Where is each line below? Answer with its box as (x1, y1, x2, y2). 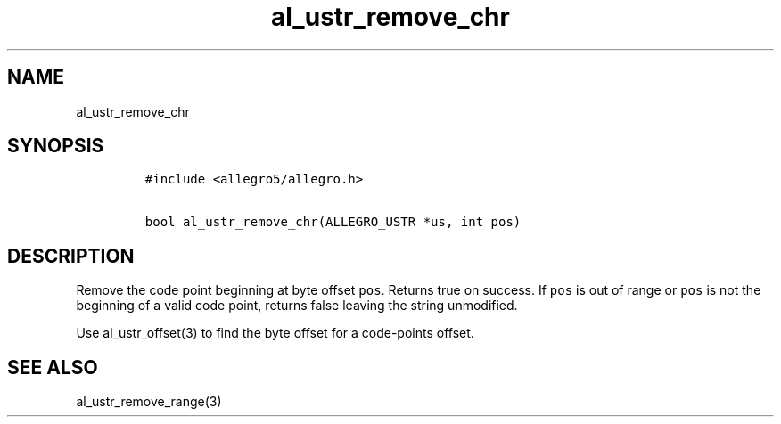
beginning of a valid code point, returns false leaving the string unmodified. (76, 298, 518, 314)
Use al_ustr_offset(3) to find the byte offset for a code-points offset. (76, 325, 474, 341)
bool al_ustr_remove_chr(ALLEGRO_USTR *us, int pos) (144, 215, 522, 230)
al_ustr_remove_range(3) (76, 394, 222, 410)
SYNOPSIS (7, 135, 104, 158)
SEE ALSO (7, 355, 98, 379)
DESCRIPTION (7, 244, 135, 267)
